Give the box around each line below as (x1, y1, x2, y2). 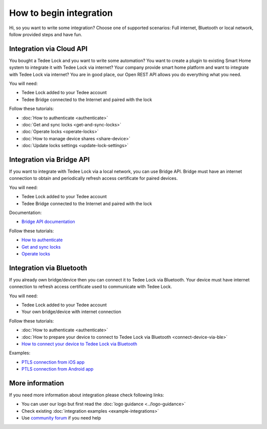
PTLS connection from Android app (21, 366, 94, 372)
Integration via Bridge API (9, 155, 90, 163)
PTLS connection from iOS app (21, 359, 85, 365)
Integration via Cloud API (9, 45, 88, 53)
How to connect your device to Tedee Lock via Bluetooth (21, 341, 137, 347)
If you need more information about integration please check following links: (9, 392, 164, 398)
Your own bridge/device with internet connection (21, 309, 121, 315)
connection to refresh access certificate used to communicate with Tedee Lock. (9, 284, 173, 290)
